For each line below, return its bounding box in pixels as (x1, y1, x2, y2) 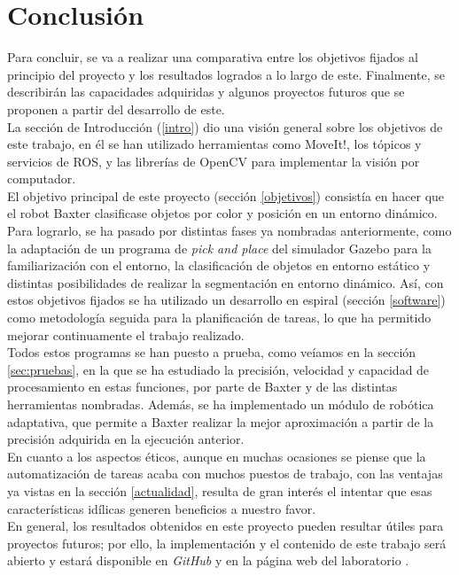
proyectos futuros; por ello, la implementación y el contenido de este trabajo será (7, 533, 447, 552)
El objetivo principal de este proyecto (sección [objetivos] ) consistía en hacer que (7, 186, 445, 205)
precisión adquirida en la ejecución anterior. (7, 430, 245, 448)
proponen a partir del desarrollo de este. (7, 99, 225, 118)
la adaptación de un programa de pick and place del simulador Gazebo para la (7, 238, 432, 257)
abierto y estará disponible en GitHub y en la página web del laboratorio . (7, 551, 409, 570)
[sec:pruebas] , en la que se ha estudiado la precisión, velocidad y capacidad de (7, 360, 430, 378)
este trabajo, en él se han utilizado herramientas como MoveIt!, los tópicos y (7, 135, 422, 153)
